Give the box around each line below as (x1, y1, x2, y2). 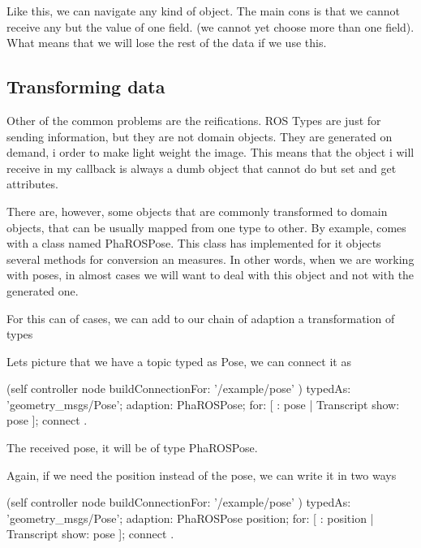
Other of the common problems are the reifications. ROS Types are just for (6, 111, 381, 128)
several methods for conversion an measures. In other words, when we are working (6, 250, 415, 267)
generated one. (6, 282, 79, 299)
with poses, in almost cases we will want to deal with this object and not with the (6, 266, 415, 283)
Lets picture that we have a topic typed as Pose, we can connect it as (6, 352, 351, 369)
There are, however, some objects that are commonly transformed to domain (6, 202, 388, 219)
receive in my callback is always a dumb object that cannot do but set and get (6, 159, 397, 176)
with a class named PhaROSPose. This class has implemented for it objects (6, 235, 381, 252)
